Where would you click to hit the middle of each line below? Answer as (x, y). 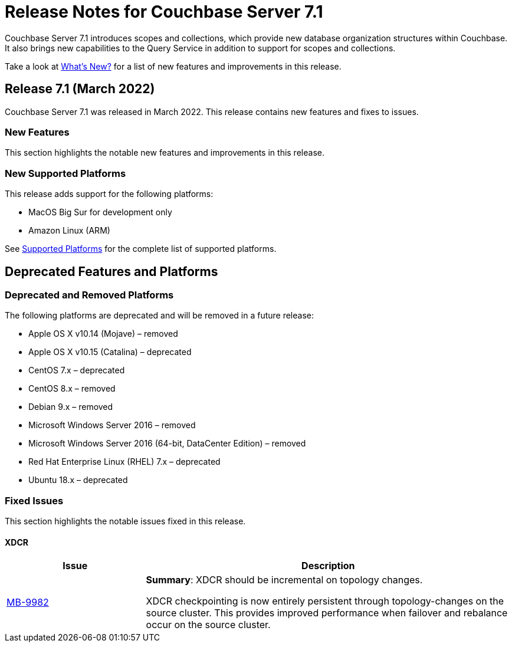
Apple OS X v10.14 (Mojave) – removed (103, 334)
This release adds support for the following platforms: (109, 194)
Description (328, 566)
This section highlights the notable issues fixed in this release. (125, 521)
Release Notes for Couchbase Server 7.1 (164, 12)
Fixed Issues (34, 500)
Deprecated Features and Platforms (111, 271)
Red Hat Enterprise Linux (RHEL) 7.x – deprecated (124, 462)
